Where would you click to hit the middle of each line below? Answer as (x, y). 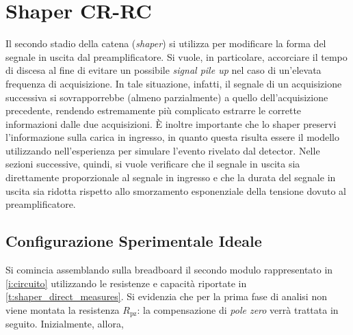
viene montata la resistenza (63, 309)
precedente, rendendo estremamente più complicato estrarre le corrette (154, 110)
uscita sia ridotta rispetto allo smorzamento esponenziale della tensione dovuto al (176, 190)
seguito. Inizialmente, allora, (65, 324)
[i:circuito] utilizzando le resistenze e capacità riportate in (126, 283)
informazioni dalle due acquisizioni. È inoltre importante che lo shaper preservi (171, 123)
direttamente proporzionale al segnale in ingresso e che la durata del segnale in (171, 177)
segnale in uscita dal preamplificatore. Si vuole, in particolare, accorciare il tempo (176, 56)
